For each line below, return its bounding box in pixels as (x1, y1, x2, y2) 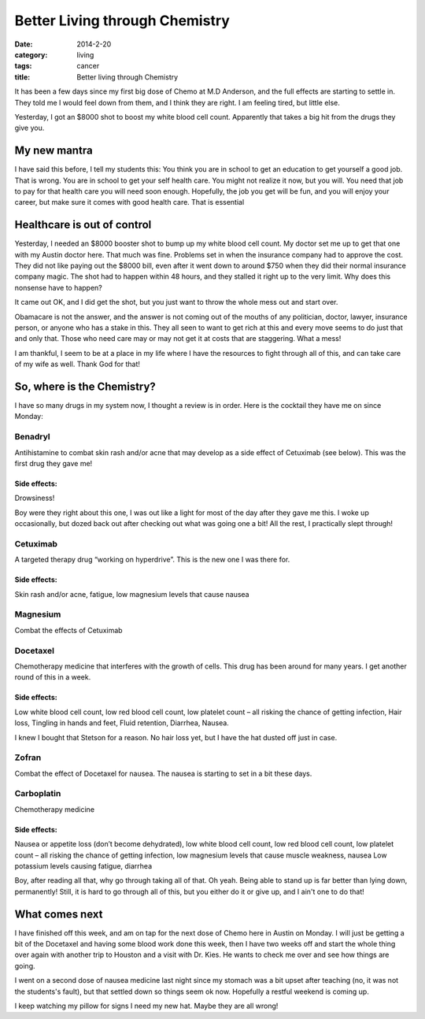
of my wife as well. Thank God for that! (14, 359, 141, 369)
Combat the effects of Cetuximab (14, 625, 123, 635)
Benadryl (14, 432, 50, 443)
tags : (14, 61, 32, 71)
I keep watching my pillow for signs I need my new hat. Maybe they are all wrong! (14, 1001, 279, 1011)
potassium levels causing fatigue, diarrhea (14, 862, 153, 870)
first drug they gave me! (14, 459, 93, 468)
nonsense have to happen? (14, 283, 102, 292)
